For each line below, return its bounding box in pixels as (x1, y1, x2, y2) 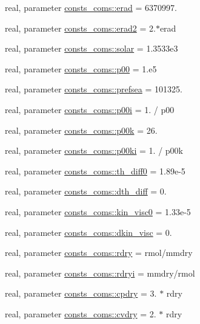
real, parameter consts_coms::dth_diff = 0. (5, 185, 167, 198)
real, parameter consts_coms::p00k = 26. (5, 123, 158, 136)
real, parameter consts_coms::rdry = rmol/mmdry (5, 246, 193, 259)
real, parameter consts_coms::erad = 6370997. (5, 1, 177, 13)
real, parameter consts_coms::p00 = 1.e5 (5, 62, 157, 75)
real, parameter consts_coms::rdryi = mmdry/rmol (5, 266, 195, 279)
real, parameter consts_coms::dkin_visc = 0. (5, 226, 172, 238)
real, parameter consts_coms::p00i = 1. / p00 (5, 103, 175, 115)
